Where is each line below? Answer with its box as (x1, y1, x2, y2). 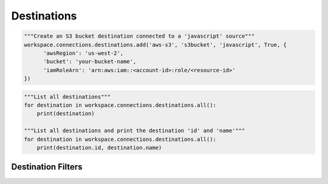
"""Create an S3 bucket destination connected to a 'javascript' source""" (24, 33, 255, 39)
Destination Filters (11, 162, 83, 172)
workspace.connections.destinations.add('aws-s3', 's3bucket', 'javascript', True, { (24, 41, 287, 48)
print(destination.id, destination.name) (36, 145, 162, 151)
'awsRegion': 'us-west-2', (43, 49, 124, 56)
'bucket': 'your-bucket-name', (43, 58, 137, 65)
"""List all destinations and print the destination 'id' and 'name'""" (24, 128, 245, 134)
